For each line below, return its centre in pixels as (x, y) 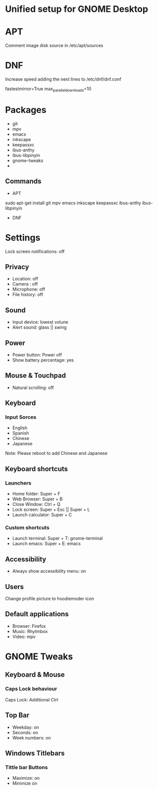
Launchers (18, 483)
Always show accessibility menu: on (49, 571)
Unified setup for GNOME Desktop (77, 9)
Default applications (37, 614)
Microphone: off (29, 289)
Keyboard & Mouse (35, 675)
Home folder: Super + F (36, 494)
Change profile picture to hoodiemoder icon (50, 599)
